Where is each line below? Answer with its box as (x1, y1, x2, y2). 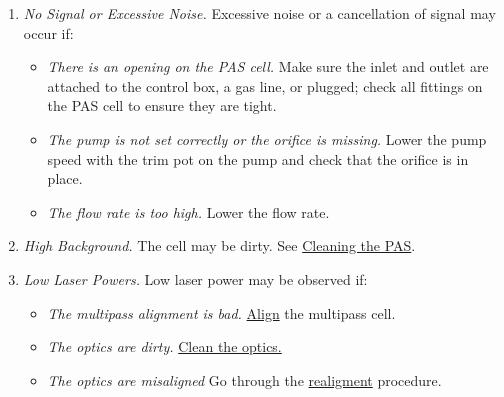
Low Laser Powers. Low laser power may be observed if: (23, 268, 368, 289)
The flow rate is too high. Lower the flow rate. (47, 201, 330, 222)
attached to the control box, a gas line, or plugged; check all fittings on (47, 75, 483, 96)
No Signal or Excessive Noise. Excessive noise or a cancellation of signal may (23, 3, 496, 23)
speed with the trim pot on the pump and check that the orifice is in (47, 148, 469, 169)
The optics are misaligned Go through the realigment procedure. (47, 369, 442, 390)
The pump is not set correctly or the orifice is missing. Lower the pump (47, 128, 487, 149)
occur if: (23, 22, 74, 43)
